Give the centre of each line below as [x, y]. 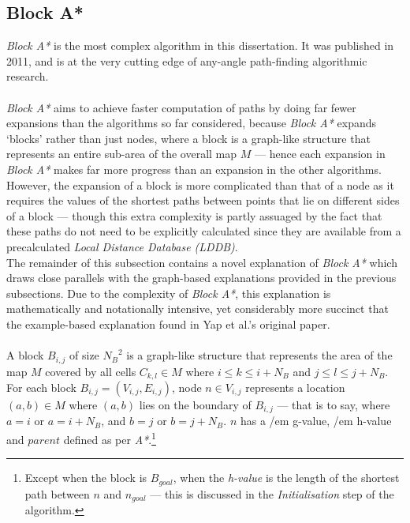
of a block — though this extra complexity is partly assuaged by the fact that [194, 215]
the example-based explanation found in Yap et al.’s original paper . [168, 324]
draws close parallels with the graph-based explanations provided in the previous [201, 278]
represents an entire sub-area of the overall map [122, 154]
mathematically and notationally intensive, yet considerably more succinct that [198, 309]
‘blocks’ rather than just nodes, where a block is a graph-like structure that [188, 138]
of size [84, 355]
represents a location [295, 387]
